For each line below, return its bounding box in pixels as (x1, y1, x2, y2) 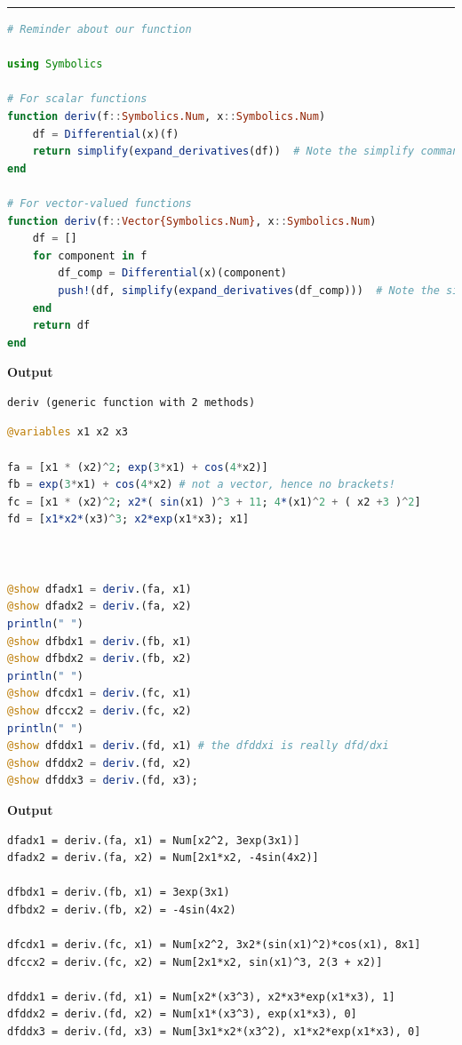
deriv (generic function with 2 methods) (7, 395, 256, 409)
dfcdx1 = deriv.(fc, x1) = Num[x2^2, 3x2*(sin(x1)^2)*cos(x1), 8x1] (7, 938, 421, 952)
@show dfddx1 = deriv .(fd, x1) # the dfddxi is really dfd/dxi (7, 739, 389, 753)
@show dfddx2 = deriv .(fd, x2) (7, 756, 192, 770)
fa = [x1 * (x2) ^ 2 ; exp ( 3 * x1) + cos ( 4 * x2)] (7, 460, 268, 474)
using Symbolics (7, 58, 103, 71)
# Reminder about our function (7, 23, 192, 36)
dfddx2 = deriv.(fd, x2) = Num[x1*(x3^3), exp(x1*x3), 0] (7, 1008, 357, 1021)
